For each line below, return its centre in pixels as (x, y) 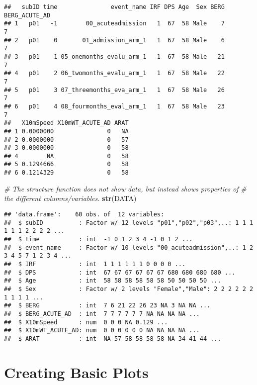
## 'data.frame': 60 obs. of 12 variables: (84, 214)
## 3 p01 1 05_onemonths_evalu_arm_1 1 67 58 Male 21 (114, 56)
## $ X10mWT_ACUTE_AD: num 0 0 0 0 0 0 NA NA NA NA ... (102, 331)
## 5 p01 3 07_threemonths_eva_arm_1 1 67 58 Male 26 (114, 90)
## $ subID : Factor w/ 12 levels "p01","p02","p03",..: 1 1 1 (129, 223)
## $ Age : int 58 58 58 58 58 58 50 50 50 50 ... (113, 281)
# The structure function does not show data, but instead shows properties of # (125, 188)
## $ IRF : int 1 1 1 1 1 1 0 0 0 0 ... (95, 264)
